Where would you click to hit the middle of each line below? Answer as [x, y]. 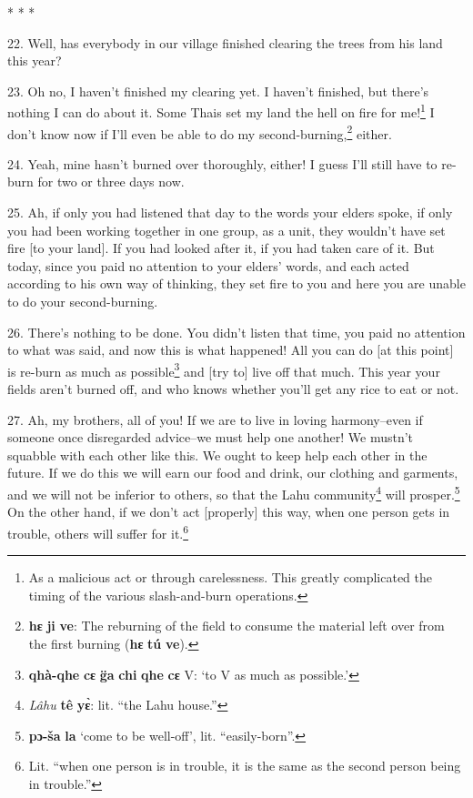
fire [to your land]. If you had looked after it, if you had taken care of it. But [221, 248]
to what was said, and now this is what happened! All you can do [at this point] [231, 350]
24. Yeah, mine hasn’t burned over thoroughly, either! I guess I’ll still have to [222, 163]
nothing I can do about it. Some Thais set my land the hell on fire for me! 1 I [221, 111]
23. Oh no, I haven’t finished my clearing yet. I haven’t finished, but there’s [218, 91]
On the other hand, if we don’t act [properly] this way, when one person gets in [229, 512]
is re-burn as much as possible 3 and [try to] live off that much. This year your [224, 369]
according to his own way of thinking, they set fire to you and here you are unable [236, 283]
